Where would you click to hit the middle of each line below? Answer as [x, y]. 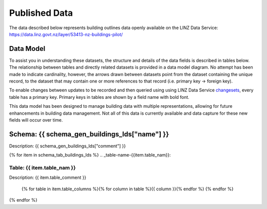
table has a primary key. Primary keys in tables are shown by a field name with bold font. [99, 97]
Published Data [41, 13]
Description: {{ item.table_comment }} [48, 177]
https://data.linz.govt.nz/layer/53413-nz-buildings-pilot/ [66, 34]
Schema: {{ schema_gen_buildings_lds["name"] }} [89, 134]
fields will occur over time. [36, 120]
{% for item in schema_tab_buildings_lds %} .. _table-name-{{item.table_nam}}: [90, 155]
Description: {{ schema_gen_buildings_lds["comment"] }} [67, 146]
